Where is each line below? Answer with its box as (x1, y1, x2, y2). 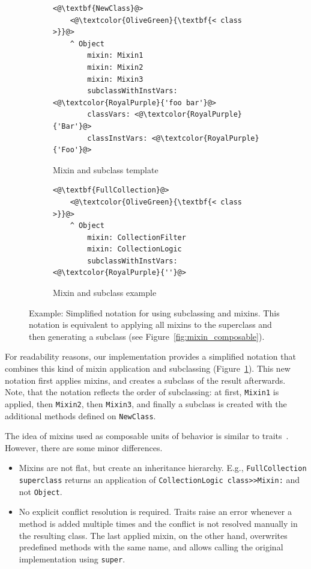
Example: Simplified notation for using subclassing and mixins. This (29, 306, 280, 319)
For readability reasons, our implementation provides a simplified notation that (5, 350, 296, 363)
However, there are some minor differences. (5, 441, 163, 454)
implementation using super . (19, 552, 125, 565)
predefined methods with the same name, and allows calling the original (19, 541, 283, 553)
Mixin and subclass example (53, 286, 157, 299)
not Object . (19, 485, 62, 497)
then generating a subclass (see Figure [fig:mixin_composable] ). (29, 330, 265, 342)
